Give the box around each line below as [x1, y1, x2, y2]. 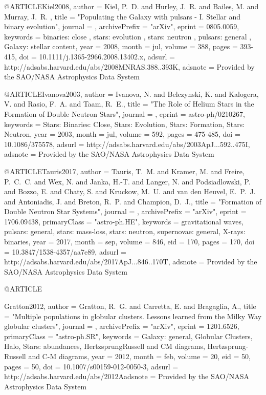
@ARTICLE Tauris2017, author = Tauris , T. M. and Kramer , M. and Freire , [4, 165, 245, 176]
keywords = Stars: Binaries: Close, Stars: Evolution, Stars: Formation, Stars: [4, 118, 245, 129]
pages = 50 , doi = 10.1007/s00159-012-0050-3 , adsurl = [4, 361, 179, 371]
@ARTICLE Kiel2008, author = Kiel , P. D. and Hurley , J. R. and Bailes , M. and [4, 1, 259, 11]
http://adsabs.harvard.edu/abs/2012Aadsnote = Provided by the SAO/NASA [4, 371, 250, 382]
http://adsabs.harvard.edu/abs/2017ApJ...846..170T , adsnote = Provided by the [4, 256, 257, 267]
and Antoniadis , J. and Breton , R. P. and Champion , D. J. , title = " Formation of [4, 196, 262, 206]
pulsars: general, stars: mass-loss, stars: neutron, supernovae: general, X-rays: [4, 226, 246, 237]
